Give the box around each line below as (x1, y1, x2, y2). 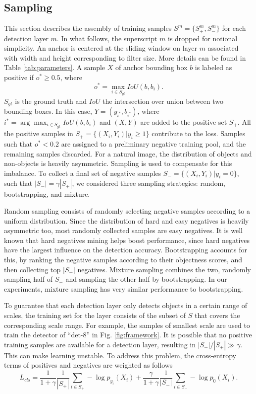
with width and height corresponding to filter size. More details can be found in (4, 52, 246, 63)
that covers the (194, 310, 240, 320)
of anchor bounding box (115, 62, 188, 73)
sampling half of (4, 274, 53, 284)
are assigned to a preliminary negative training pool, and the (61, 138, 246, 149)
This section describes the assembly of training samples (4, 23, 172, 33)
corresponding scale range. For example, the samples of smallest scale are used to (4, 319, 250, 330)
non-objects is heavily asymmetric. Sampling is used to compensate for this (4, 158, 232, 168)
